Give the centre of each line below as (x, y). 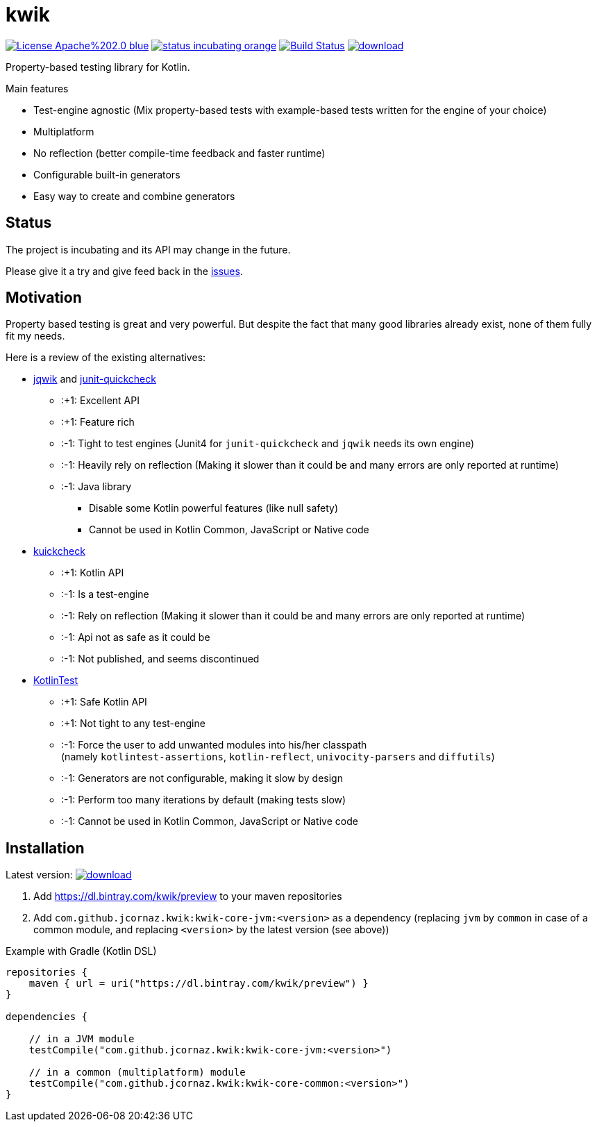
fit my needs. (35, 336)
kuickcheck (59, 551)
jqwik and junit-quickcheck (95, 379)
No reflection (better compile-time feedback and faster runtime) (179, 153)
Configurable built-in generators (107, 174)
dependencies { (47, 1017)
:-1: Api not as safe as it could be (136, 637)
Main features (37, 88)
